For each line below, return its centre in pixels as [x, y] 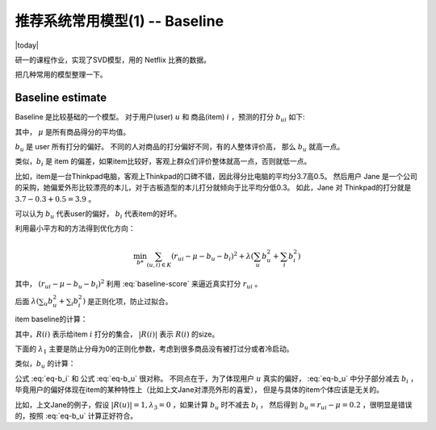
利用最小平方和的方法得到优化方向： [75, 228]
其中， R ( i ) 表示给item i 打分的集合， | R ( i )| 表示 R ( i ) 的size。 [117, 334]
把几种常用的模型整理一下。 [61, 75]
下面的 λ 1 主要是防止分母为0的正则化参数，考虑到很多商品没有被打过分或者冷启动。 [154, 349]
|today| [27, 45]
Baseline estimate [61, 98]
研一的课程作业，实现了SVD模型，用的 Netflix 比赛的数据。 [113, 60]
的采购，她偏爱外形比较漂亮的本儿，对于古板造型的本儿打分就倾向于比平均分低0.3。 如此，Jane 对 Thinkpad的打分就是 [213, 188]
